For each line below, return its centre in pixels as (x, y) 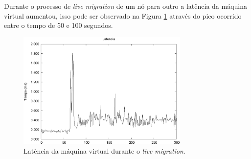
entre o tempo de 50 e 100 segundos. (58, 25)
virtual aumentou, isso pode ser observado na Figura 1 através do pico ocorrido (123, 15)
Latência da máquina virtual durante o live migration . (104, 151)
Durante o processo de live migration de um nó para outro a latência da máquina (126, 6)
